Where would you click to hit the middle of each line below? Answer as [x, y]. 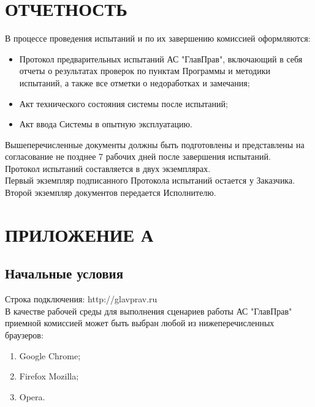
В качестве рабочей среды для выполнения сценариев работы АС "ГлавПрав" [149, 311]
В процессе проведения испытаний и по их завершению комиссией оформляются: [158, 38]
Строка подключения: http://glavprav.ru [81, 299]
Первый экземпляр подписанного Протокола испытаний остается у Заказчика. [150, 180]
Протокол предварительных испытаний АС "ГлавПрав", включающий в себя [161, 58]
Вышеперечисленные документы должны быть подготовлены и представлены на [155, 144]
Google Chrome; [50, 355]
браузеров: [24, 335]
